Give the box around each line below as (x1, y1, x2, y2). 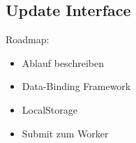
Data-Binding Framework (22, 79, 131, 93)
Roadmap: (6, 32, 50, 47)
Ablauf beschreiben (22, 55, 104, 70)
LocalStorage (22, 102, 77, 116)
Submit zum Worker (22, 126, 109, 140)
